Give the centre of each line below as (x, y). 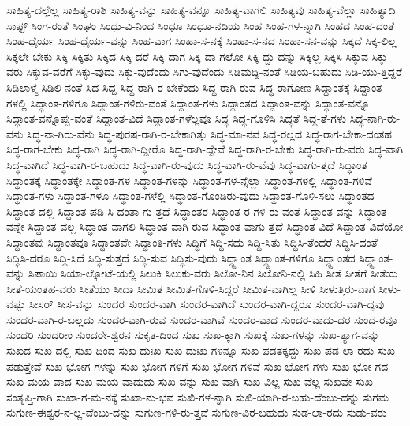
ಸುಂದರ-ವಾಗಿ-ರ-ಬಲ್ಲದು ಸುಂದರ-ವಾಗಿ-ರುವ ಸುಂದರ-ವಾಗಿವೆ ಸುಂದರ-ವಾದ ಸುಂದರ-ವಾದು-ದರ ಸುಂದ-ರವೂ (202, 319)
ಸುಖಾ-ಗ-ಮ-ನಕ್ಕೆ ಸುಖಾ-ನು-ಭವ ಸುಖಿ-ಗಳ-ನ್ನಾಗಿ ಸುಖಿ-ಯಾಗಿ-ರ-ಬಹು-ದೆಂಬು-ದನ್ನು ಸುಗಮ (223, 396)
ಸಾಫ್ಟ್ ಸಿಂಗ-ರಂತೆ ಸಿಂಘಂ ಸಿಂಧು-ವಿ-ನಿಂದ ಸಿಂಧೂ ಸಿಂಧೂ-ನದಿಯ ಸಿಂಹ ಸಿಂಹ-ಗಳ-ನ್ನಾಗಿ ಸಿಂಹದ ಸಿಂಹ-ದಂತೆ (200, 25)
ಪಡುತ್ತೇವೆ (24, 366)
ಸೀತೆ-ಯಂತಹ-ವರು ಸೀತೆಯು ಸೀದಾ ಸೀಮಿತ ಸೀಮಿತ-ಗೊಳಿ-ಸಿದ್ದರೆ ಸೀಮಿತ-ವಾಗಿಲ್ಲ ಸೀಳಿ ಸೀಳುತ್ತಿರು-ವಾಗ (191, 288)
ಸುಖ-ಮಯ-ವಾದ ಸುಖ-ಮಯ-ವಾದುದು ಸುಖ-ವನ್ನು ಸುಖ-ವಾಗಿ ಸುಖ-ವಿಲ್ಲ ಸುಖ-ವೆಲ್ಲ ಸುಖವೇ (179, 381)
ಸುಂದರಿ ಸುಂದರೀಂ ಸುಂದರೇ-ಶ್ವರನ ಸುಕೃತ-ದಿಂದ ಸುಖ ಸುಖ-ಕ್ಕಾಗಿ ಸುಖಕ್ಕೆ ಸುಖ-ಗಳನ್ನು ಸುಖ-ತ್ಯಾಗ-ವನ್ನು (193, 335)
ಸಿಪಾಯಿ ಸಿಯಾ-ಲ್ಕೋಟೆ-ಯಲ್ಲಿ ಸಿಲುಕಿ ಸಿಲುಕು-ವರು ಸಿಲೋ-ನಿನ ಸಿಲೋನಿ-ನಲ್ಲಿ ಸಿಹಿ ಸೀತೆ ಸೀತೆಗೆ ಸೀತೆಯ (212, 273)
